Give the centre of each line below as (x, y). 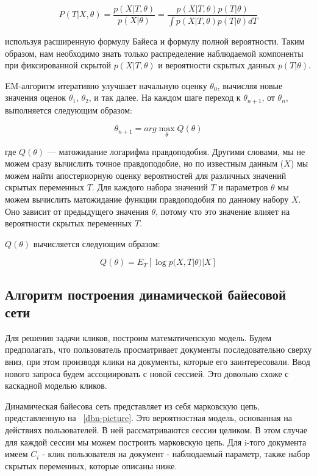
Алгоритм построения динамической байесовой (146, 294)
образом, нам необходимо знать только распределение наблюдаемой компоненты (154, 53)
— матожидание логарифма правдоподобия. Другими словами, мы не (176, 151)
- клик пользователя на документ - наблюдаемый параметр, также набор (176, 454)
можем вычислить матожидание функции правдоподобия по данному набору (147, 199)
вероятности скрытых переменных (69, 223)
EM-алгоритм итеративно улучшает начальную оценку (106, 85)
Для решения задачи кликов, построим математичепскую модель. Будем (138, 337)
